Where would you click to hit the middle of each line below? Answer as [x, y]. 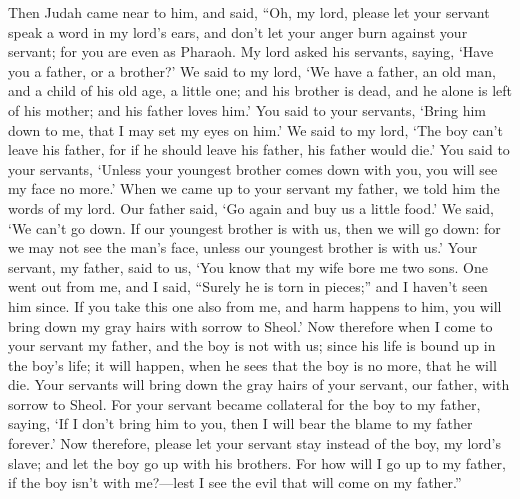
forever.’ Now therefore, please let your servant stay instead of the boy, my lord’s [254, 443]
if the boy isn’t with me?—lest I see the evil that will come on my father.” [235, 482]
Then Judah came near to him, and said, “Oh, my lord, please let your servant [249, 12]
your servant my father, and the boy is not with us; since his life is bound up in [252, 345]
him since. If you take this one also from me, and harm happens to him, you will [255, 305]
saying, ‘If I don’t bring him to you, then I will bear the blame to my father [240, 423]
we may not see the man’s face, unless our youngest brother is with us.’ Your [243, 247]
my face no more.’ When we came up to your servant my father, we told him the [254, 188]
